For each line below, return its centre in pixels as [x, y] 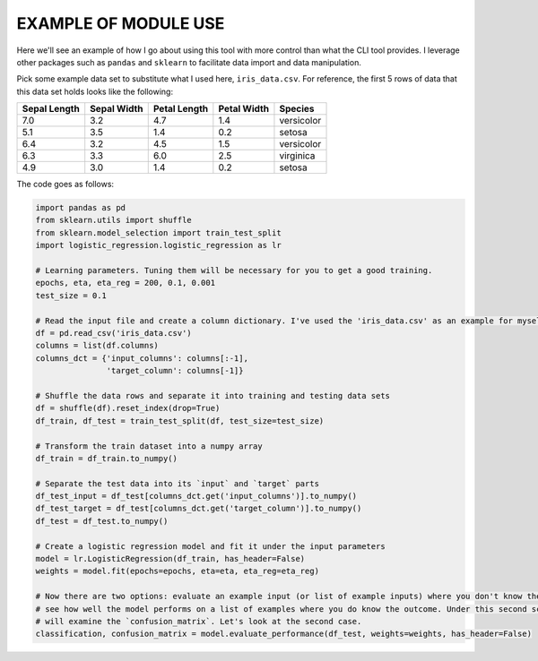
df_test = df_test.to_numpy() [102, 521]
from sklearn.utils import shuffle [113, 220]
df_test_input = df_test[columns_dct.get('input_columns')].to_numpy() [196, 496]
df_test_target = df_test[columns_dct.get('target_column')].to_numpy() [199, 509]
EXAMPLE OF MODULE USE [121, 23]
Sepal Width [117, 109]
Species [297, 109]
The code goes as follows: [65, 185]
